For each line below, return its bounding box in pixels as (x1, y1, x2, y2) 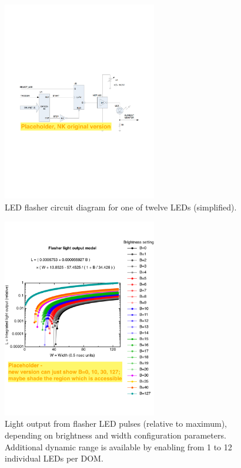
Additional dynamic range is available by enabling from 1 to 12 (5, 440, 232, 453)
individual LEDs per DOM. (5, 452, 103, 464)
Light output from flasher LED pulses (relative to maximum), (5, 417, 227, 430)
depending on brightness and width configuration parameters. (5, 429, 226, 441)
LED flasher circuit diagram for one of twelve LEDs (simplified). (5, 200, 237, 213)
